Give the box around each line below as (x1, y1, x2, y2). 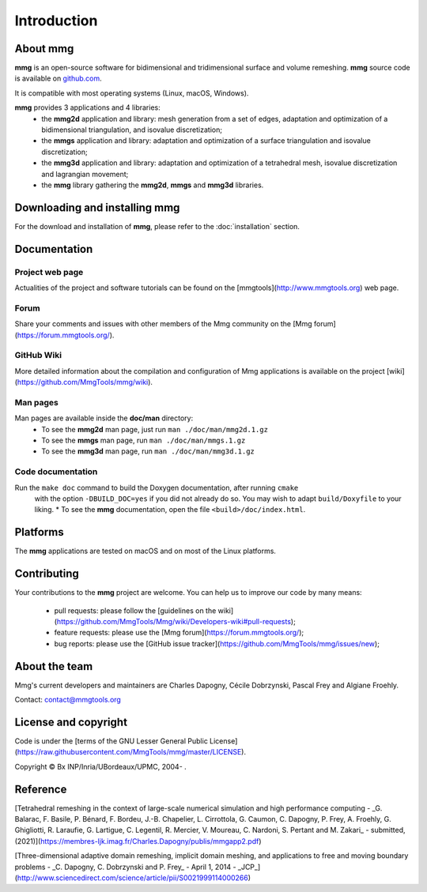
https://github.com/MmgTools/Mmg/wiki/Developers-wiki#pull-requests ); (56, 616, 296, 626)
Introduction (14, 12, 98, 29)
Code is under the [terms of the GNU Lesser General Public (14, 736, 209, 746)
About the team (14, 660, 93, 673)
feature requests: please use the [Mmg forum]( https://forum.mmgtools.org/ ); (54, 628, 304, 638)
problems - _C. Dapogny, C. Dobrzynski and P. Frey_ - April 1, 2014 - (14, 862, 236, 871)
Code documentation (14, 466, 98, 477)
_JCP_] (237, 862, 261, 871)
